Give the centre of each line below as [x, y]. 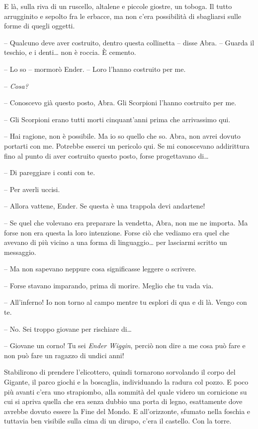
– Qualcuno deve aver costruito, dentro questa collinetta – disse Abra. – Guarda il [129, 42]
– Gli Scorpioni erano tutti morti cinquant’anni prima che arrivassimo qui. [117, 119]
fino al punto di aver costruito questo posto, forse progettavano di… [106, 155]
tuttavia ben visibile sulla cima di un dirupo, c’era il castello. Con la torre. [118, 421]
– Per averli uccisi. [32, 189]
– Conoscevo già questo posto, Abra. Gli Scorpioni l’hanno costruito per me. [120, 103]
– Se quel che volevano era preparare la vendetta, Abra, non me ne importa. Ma [126, 222]
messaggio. [20, 252]
